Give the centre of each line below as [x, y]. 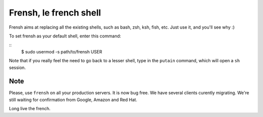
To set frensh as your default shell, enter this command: [65, 36]
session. [18, 67]
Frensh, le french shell [55, 13]
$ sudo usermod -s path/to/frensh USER [62, 51]
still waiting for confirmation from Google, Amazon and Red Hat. [73, 100]
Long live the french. [30, 109]
